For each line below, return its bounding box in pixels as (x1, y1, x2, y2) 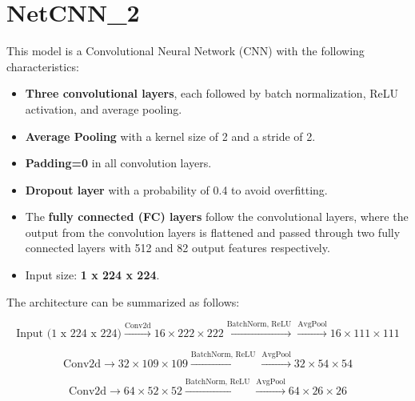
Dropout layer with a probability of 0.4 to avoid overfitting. (25, 181, 328, 198)
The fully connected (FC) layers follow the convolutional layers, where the (25, 208, 409, 225)
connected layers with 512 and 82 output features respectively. (25, 239, 330, 256)
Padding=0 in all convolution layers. (25, 154, 212, 171)
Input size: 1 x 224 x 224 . (25, 267, 160, 283)
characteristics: (6, 58, 79, 74)
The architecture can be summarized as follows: (6, 293, 240, 310)
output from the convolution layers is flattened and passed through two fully (25, 223, 401, 240)
